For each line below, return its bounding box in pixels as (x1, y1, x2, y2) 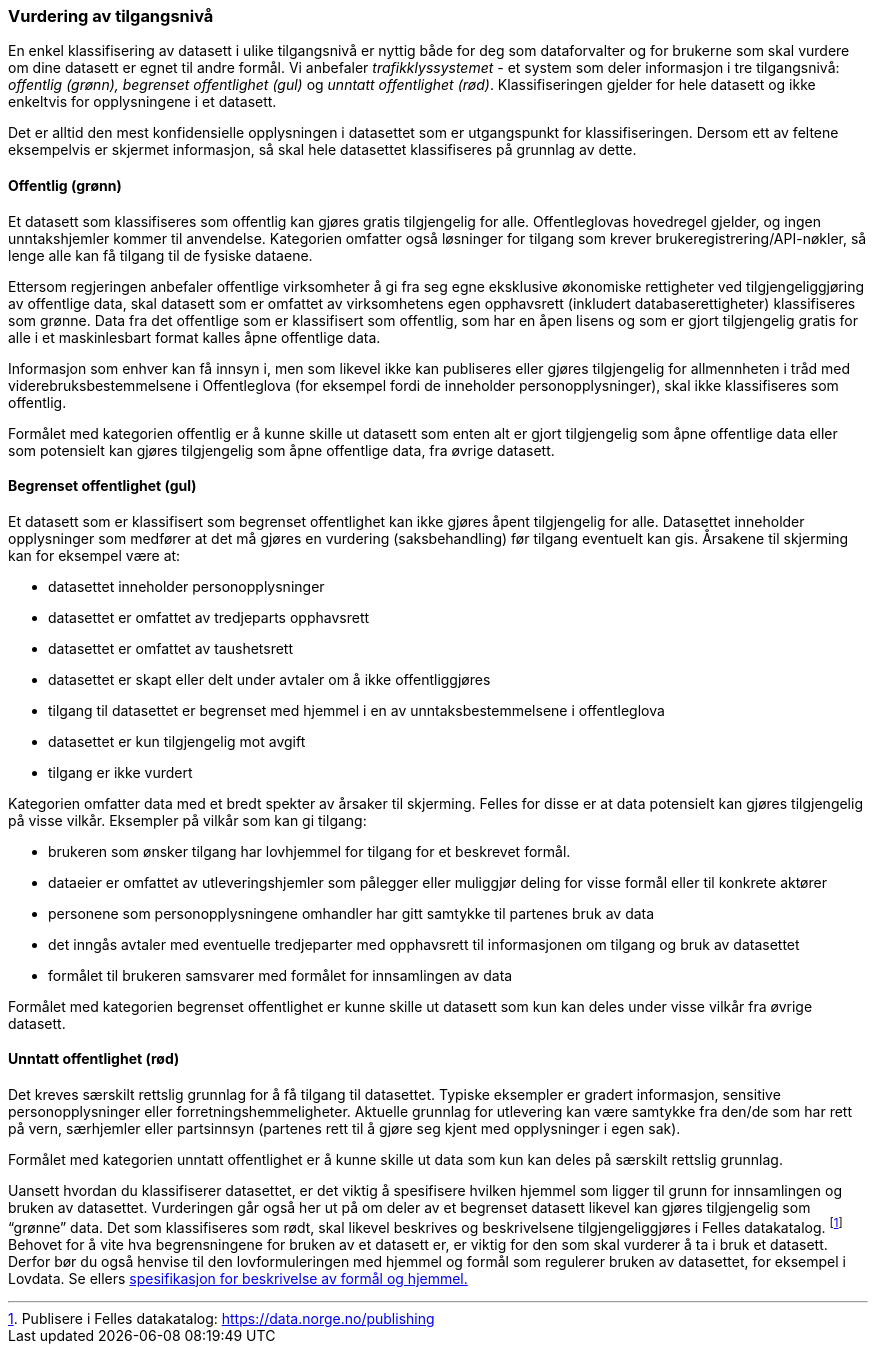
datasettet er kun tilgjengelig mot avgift (48, 732, 306, 750)
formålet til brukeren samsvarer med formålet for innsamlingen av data (48, 966, 513, 984)
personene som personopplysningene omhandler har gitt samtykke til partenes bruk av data (48, 904, 655, 922)
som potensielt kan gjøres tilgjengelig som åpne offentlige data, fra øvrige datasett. (8, 441, 555, 459)
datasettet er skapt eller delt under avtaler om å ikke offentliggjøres (48, 670, 491, 688)
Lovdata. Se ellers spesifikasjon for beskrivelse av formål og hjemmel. (8, 1269, 468, 1287)
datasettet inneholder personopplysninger (48, 577, 325, 595)
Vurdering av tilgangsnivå (8, 6, 214, 26)
